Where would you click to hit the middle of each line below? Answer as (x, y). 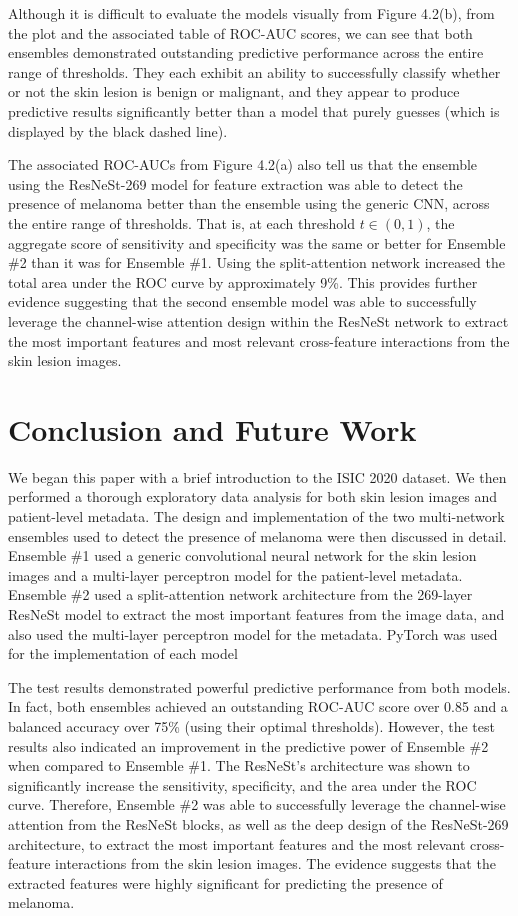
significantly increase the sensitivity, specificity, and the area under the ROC (242, 784)
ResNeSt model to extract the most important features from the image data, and (256, 613)
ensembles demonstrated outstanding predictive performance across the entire (246, 52)
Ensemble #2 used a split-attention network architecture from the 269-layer (240, 594)
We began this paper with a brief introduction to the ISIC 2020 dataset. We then (257, 476)
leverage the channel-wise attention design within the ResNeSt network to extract (258, 320)
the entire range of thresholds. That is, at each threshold (181, 222)
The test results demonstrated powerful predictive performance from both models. (259, 686)
